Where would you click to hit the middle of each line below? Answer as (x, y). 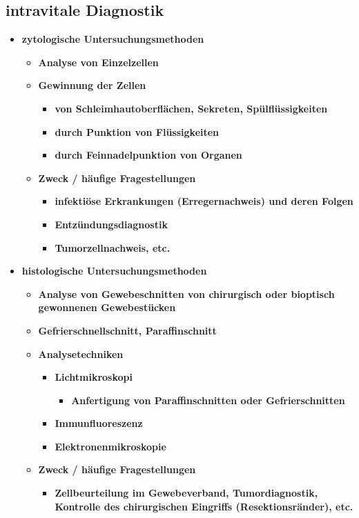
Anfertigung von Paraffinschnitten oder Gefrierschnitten (208, 400)
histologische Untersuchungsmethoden (114, 271)
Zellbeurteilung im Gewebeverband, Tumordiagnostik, (186, 493)
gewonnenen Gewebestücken (107, 307)
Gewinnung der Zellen (92, 85)
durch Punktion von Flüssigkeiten (137, 131)
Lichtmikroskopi (94, 377)
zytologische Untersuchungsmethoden (113, 39)
